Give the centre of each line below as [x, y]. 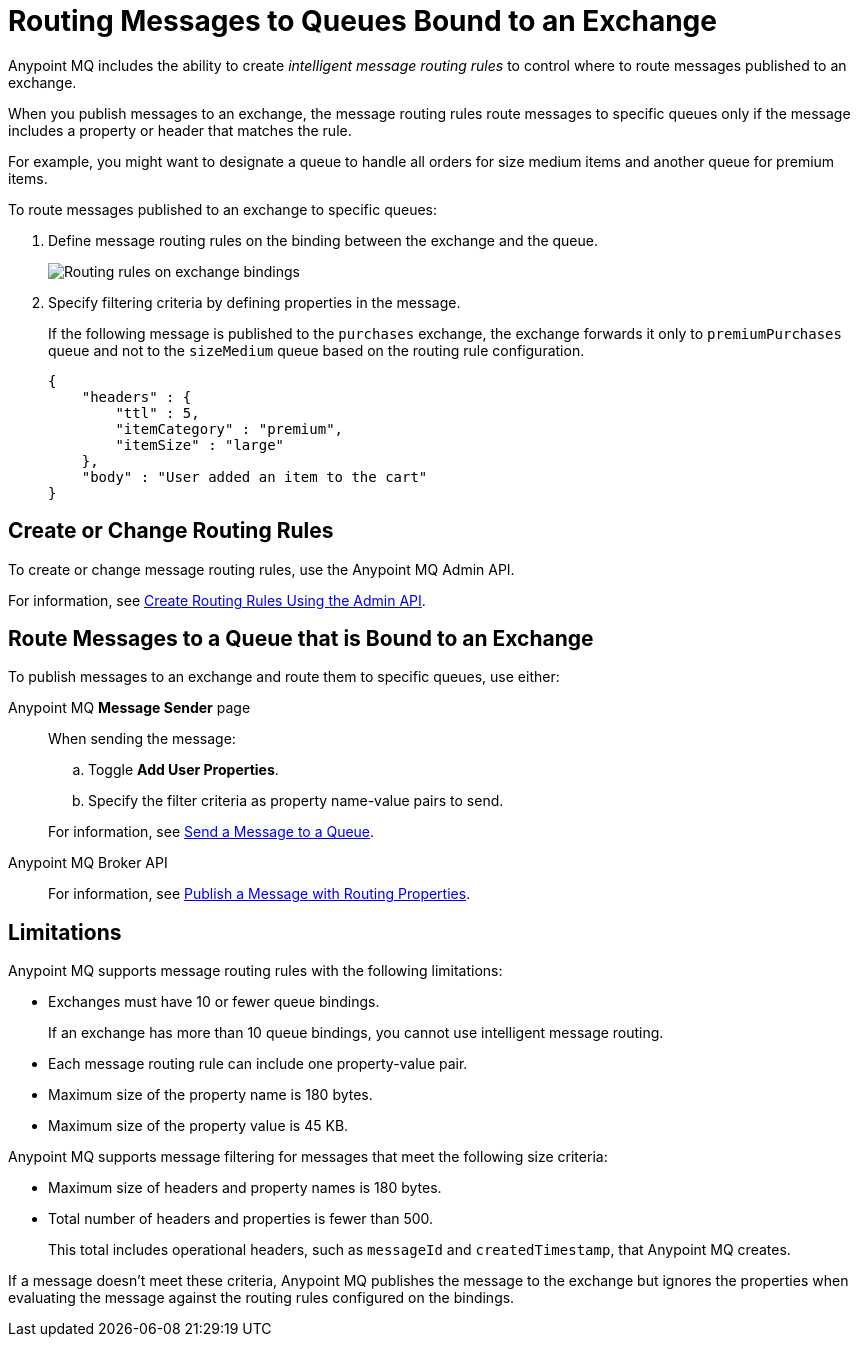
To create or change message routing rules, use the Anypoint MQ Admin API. [261, 569]
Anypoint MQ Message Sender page [129, 708]
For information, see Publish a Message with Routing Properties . [259, 894]
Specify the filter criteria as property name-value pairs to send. [296, 801]
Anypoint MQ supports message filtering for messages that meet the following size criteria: [308, 1157]
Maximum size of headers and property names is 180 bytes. [245, 1188]
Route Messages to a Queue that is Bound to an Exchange [301, 639]
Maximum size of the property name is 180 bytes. [210, 1095]
